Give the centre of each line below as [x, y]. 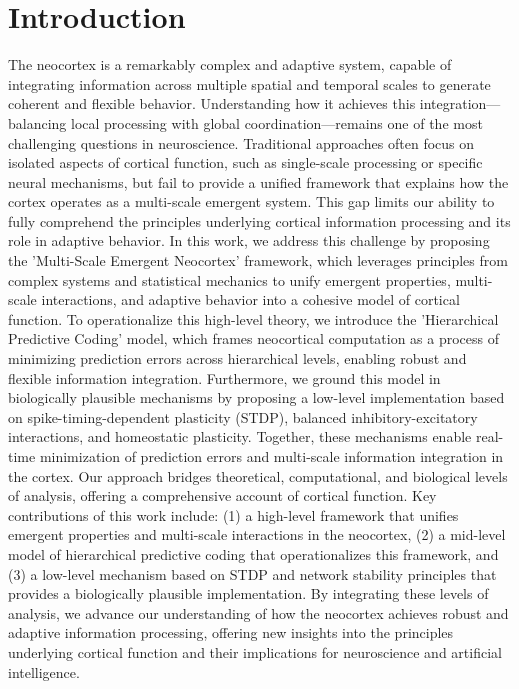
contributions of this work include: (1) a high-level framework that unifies [233, 514]
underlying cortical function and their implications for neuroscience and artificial [255, 651]
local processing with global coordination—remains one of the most [277, 122]
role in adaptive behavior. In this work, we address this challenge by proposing [249, 240]
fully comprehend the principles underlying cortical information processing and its [259, 220]
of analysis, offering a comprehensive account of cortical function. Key [222, 495]
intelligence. [44, 671]
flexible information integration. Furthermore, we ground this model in [224, 377]
